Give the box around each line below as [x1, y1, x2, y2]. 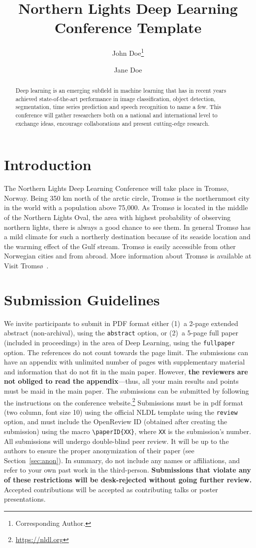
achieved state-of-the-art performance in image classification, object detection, [15, 94, 216, 103]
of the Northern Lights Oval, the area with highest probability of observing [4, 212, 231, 222]
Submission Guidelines [4, 289, 160, 309]
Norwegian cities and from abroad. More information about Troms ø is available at [4, 251, 252, 261]
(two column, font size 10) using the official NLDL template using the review [4, 406, 238, 417]
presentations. [4, 494, 46, 504]
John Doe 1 [112, 46, 144, 58]
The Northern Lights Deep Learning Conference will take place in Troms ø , [4, 183, 229, 193]
